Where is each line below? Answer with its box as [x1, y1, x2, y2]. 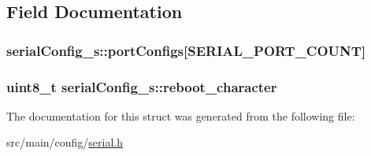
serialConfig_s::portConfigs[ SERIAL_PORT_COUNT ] [6, 40, 366, 60]
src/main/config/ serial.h [6, 134, 124, 150]
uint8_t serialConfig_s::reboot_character [6, 76, 277, 96]
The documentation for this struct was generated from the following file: [6, 107, 355, 124]
